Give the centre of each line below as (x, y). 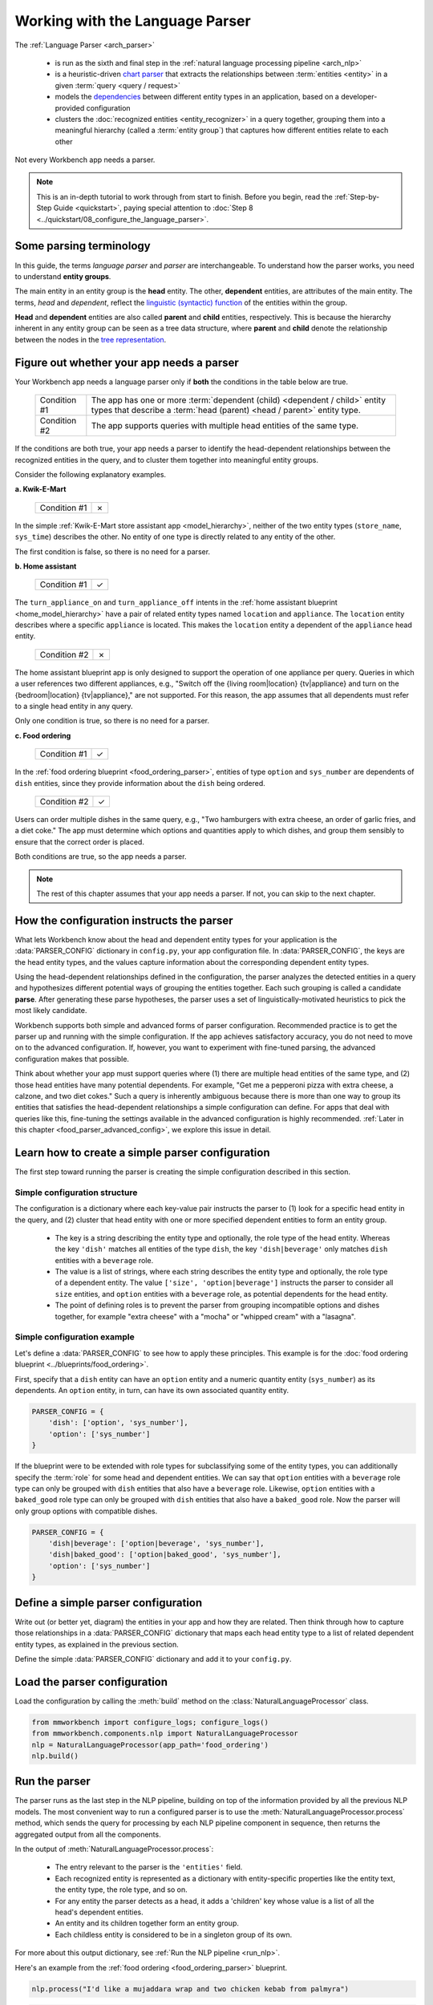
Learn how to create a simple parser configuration (142, 1152)
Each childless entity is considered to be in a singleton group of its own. (174, 1934)
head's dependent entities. (99, 1912)
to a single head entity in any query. (74, 707)
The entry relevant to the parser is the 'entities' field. (149, 1867)
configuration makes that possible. (72, 1059)
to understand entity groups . (63, 276)
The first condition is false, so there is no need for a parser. (113, 551)
